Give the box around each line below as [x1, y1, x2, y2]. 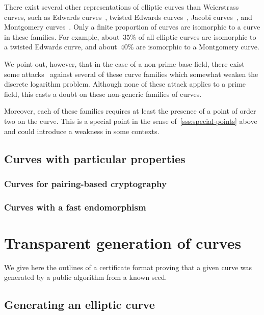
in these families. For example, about [4, 31, 120, 42]
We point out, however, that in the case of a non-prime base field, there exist [4, 58, 245, 69]
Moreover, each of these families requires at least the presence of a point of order [4, 106, 256, 116]
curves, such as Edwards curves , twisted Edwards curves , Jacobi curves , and [4, 11, 252, 22]
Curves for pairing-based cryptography [4, 177, 167, 190]
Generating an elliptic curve [4, 297, 155, 312]
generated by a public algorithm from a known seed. [4, 272, 167, 282]
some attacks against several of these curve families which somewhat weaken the [4, 68, 258, 79]
